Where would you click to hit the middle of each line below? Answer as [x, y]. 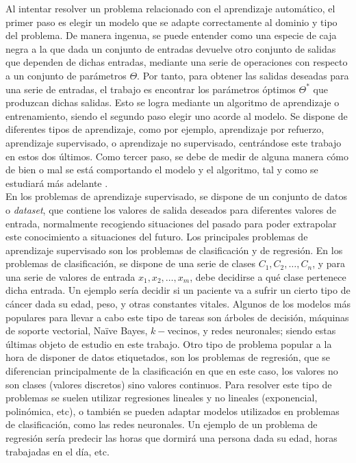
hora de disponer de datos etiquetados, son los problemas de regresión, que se [168, 357]
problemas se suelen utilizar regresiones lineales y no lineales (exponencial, [162, 398]
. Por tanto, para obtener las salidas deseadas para [243, 75]
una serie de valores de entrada [71, 276]
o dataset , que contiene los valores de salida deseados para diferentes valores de [171, 209]
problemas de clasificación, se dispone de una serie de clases [130, 263]
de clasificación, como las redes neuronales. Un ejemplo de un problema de [162, 424]
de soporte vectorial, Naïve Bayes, [77, 330]
